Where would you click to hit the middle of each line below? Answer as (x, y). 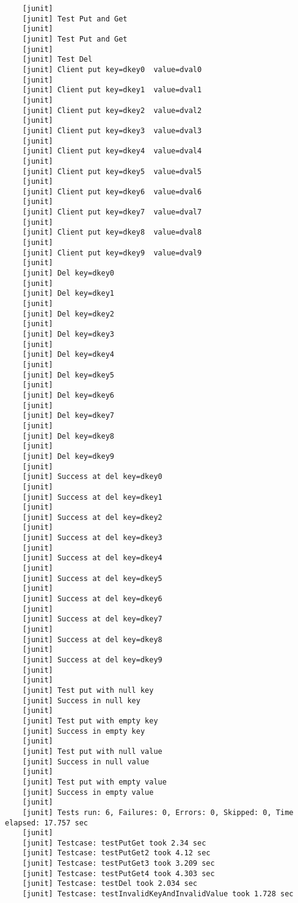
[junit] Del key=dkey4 (68, 355)
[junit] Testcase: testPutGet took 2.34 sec (114, 843)
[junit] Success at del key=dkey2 (92, 517)
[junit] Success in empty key (84, 731)
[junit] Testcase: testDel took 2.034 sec (110, 884)
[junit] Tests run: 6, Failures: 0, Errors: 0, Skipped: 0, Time (158, 812)
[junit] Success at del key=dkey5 (92, 578)
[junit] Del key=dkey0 (68, 273)
